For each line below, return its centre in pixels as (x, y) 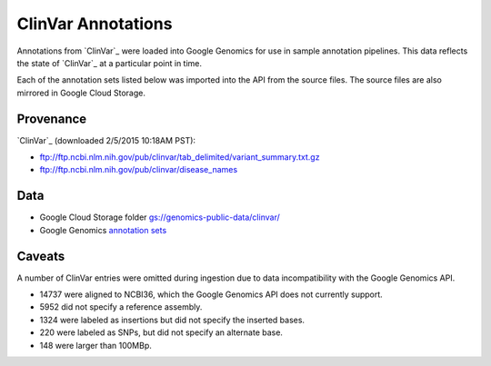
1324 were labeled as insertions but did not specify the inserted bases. (172, 320)
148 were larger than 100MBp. (95, 345)
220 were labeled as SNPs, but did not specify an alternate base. (161, 332)
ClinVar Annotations (95, 24)
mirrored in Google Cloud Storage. (81, 93)
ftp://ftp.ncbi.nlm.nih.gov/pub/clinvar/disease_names (139, 170)
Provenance (52, 119)
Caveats (41, 256)
